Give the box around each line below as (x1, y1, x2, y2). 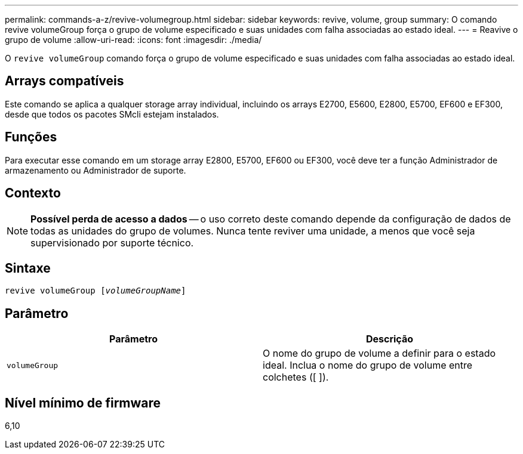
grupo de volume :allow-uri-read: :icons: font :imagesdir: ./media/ (5, 35, 262, 45)
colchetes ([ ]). (263, 371, 329, 384)
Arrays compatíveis (5, 73, 124, 89)
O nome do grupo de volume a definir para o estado (263, 347, 496, 360)
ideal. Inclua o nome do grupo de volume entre (263, 359, 473, 372)
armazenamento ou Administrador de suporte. (5, 165, 186, 175)
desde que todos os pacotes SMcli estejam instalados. (5, 109, 219, 119)
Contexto (5, 186, 61, 201)
